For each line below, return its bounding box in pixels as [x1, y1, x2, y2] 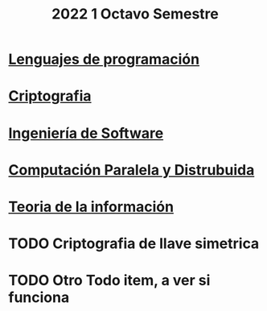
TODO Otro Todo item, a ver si [8, 272, 211, 290]
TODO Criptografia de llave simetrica [8, 234, 260, 253]
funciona [8, 288, 70, 307]
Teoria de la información [8, 197, 175, 216]
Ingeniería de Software [8, 124, 164, 142]
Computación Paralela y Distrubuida [8, 160, 255, 179]
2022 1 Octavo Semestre [51, 5, 219, 23]
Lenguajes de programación [8, 50, 199, 68]
